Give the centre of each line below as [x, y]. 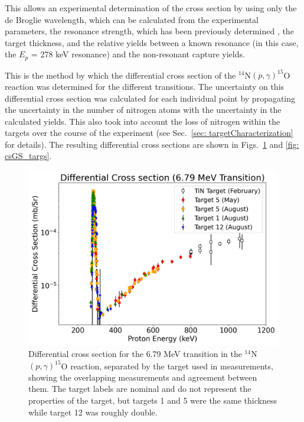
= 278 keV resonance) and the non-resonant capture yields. [138, 54]
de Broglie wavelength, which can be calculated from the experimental [132, 19]
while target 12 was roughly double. [93, 412]
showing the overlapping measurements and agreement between [143, 377]
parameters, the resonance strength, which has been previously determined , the [149, 31]
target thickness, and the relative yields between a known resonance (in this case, [152, 42]
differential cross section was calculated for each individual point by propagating [150, 98]
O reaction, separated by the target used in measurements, [167, 366]
